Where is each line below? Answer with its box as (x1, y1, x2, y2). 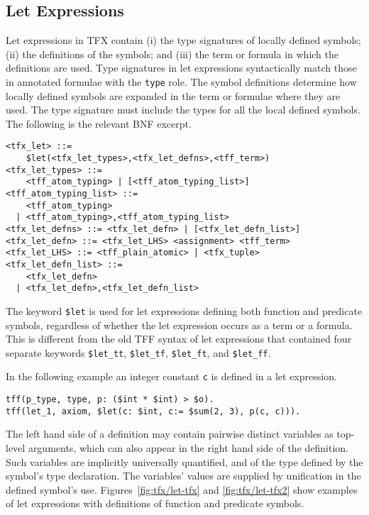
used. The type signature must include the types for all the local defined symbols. (6, 102, 360, 117)
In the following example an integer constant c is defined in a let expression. (6, 369, 337, 384)
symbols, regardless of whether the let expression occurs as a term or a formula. (6, 317, 353, 332)
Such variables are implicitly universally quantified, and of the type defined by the (6, 454, 363, 469)
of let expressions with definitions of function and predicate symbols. (6, 496, 304, 511)
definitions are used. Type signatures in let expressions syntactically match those (6, 60, 357, 75)
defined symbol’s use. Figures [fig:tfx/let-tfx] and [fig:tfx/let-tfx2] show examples (6, 482, 358, 497)
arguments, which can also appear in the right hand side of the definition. (28, 441, 348, 455)
